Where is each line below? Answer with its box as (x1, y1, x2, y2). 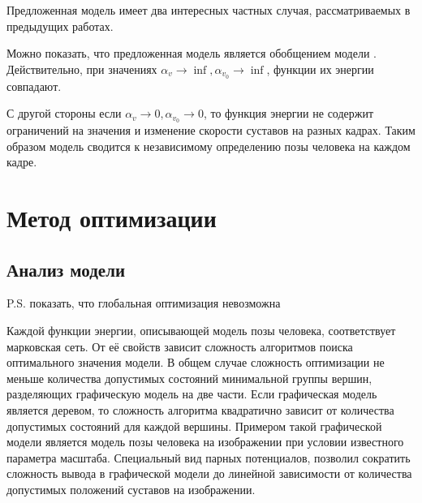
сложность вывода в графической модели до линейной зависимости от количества (6, 465, 412, 482)
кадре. (6, 153, 37, 170)
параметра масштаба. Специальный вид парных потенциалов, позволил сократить (6, 449, 411, 466)
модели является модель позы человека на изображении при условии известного (6, 433, 404, 450)
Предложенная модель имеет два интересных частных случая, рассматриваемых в (6, 2, 411, 18)
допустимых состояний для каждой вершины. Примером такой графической (6, 417, 382, 434)
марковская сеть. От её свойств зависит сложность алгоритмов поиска (6, 337, 353, 355)
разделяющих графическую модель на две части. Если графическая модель (6, 385, 377, 402)
